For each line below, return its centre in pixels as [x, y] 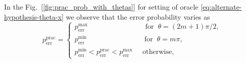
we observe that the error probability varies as [138, 16]
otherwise [157, 52]
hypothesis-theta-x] [34, 16]
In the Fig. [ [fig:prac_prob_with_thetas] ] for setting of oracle [101, 7]
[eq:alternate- [221, 7]
